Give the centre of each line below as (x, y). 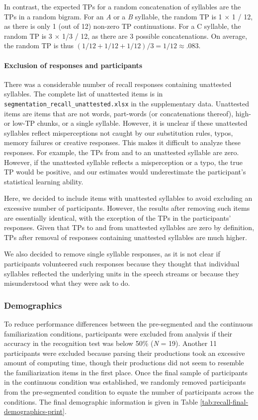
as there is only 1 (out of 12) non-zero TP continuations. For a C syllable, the (123, 26)
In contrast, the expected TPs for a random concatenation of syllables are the (123, 6)
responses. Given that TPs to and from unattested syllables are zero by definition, (129, 227)
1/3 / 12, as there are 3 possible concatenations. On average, (155, 36)
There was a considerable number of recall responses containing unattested (118, 84)
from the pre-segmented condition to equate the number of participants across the (129, 392)
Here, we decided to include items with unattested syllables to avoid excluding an (128, 198)
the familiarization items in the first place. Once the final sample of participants (126, 372)
